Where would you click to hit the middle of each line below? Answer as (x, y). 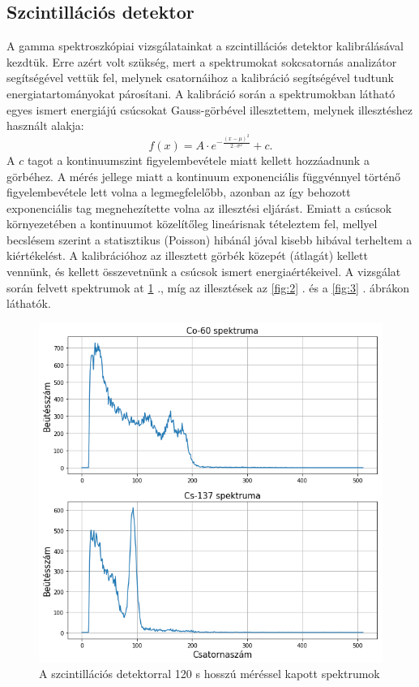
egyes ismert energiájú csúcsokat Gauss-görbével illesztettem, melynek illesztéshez (209, 109)
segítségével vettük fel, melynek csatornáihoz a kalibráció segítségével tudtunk (200, 78)
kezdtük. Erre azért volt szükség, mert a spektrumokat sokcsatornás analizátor (202, 61)
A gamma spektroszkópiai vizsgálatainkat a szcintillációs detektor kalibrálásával (205, 46)
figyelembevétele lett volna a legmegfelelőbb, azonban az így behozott (179, 192)
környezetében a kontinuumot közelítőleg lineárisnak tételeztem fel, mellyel (192, 224)
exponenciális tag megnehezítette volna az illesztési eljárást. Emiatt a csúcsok (199, 207)
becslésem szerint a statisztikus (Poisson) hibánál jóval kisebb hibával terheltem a (209, 239)
